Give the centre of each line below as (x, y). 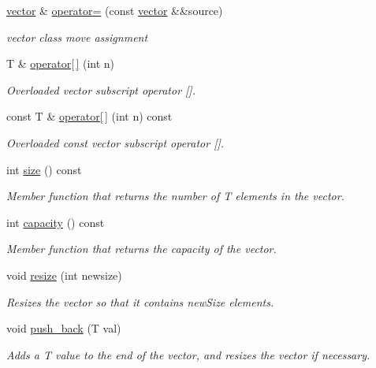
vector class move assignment (77, 37)
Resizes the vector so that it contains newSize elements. (140, 301)
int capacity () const (56, 222)
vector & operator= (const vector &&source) (115, 10)
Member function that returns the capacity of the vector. (141, 249)
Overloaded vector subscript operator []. (101, 89)
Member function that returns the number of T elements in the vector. (175, 196)
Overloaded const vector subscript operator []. (115, 142)
